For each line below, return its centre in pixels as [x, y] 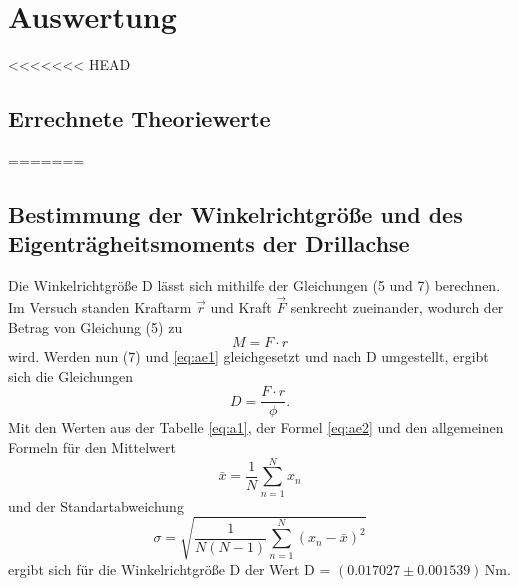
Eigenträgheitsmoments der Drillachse [209, 243]
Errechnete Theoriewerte [139, 118]
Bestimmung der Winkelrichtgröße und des [235, 213]
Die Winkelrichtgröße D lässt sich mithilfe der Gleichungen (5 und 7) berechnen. [254, 285]
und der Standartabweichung [96, 505]
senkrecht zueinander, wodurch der [397, 306]
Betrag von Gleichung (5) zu [95, 326]
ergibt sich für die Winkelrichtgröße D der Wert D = [169, 568]
